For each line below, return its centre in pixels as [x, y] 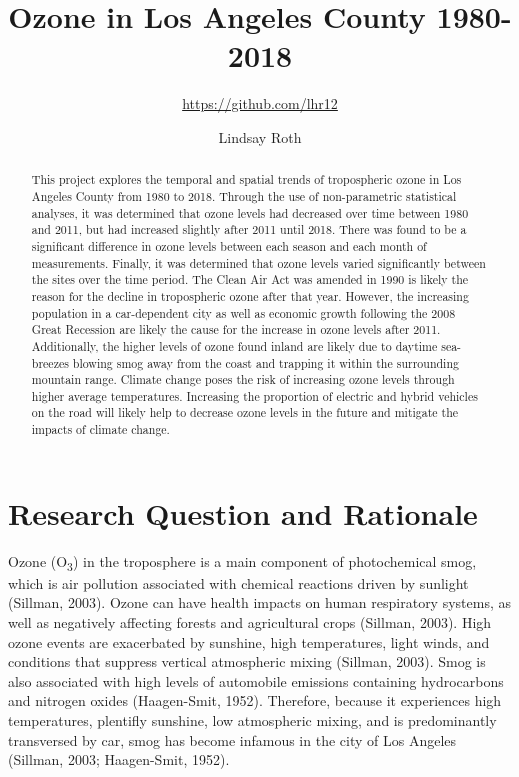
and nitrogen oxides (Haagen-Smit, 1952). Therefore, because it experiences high [255, 700]
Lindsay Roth [260, 136]
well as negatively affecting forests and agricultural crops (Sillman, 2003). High [250, 622]
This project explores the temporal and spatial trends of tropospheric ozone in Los [246, 179]
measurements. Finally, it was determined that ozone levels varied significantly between [258, 262]
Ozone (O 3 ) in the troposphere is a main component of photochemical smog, [242, 562]
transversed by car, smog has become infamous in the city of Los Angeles [232, 739]
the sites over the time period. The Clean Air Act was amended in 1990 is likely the [250, 279]
